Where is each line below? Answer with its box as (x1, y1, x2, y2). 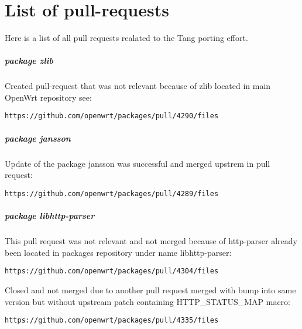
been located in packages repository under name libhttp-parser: (5, 246, 232, 258)
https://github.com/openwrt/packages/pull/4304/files (5, 267, 219, 276)
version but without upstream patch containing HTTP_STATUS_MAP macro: (5, 295, 290, 307)
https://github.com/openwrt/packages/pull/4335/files (5, 316, 219, 325)
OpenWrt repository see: (5, 91, 92, 103)
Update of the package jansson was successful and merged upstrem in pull (5, 157, 270, 169)
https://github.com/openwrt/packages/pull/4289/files (5, 189, 219, 198)
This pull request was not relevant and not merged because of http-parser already (5, 235, 297, 247)
